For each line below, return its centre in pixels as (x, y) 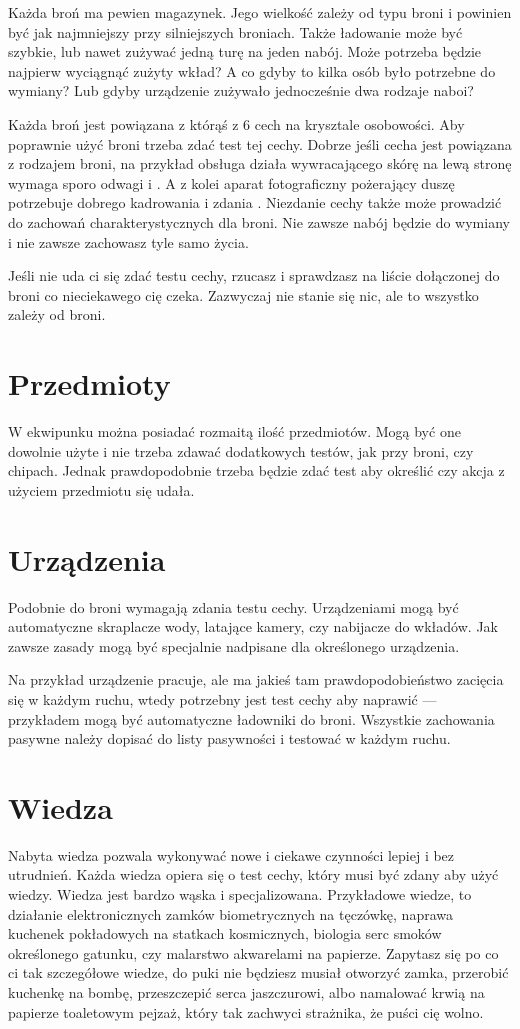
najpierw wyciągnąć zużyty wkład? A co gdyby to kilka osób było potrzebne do (252, 70)
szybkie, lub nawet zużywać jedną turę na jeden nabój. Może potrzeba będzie (245, 51)
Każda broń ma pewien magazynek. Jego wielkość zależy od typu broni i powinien (260, 12)
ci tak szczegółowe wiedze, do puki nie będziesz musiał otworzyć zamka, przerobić (258, 972)
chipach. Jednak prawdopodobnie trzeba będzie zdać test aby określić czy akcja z (256, 470)
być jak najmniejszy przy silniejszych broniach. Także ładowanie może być (235, 31)
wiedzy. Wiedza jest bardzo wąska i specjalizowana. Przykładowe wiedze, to (240, 894)
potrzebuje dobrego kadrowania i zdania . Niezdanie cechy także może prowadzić (255, 202)
